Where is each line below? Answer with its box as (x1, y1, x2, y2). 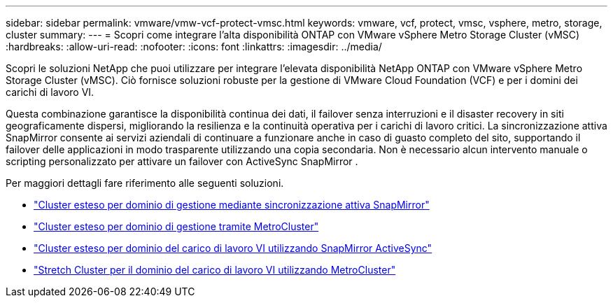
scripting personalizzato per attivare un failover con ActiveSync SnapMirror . (6, 155, 358, 167)
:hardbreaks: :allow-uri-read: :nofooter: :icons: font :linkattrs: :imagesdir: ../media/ (6, 41, 382, 52)
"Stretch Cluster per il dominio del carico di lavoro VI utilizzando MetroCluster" (34, 264, 396, 276)
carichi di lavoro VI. (6, 86, 94, 98)
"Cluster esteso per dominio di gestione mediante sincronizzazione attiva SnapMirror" (34, 199, 430, 211)
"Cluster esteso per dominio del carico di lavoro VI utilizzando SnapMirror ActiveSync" (34, 242, 432, 254)
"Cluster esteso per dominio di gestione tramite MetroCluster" (34, 220, 319, 232)
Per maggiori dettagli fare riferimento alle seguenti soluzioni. (6, 177, 284, 189)
